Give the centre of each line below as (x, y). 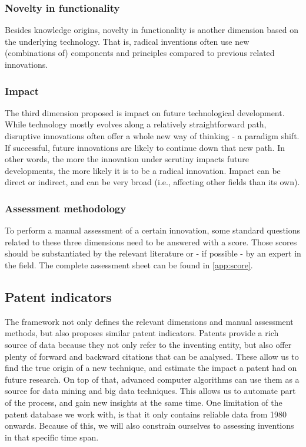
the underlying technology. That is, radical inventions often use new (127, 41)
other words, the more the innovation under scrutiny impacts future (127, 159)
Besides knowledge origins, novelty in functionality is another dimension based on (152, 30)
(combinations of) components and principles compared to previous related (140, 53)
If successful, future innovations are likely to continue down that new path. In (145, 147)
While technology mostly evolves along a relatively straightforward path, (136, 124)
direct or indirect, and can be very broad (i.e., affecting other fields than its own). (152, 182)
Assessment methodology (66, 208)
